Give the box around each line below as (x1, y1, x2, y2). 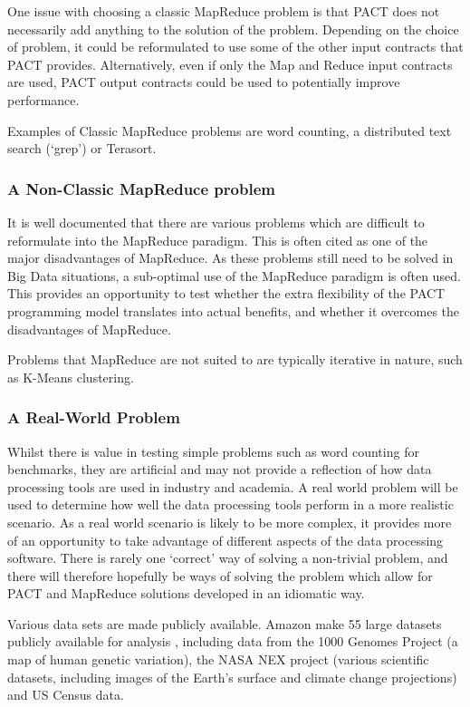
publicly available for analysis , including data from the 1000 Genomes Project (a (7, 632, 458, 651)
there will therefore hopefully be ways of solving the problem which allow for (7, 566, 433, 585)
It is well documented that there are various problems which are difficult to (7, 212, 425, 231)
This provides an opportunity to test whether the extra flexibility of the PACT (7, 284, 446, 303)
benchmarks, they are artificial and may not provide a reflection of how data (7, 460, 432, 479)
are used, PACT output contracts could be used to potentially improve (7, 73, 400, 92)
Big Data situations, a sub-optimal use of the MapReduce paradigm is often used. (7, 266, 461, 285)
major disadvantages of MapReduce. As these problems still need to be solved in (7, 248, 454, 267)
